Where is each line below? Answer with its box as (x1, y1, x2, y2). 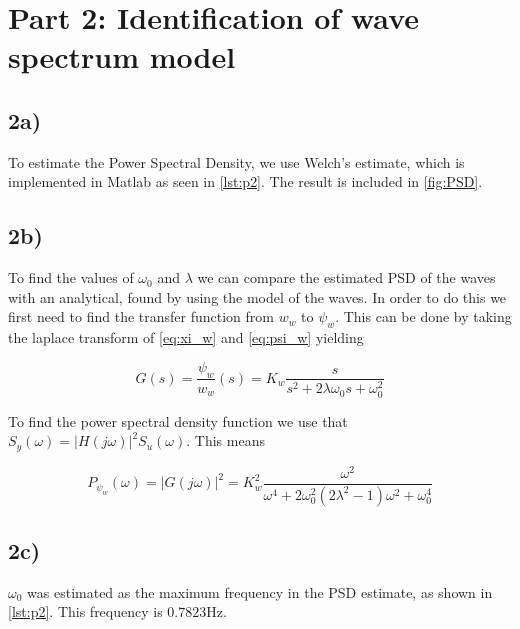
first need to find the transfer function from (8, 306, 274, 327)
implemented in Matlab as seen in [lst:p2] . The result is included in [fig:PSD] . (8, 171, 483, 192)
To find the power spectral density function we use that (8, 410, 348, 431)
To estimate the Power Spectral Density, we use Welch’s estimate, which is (8, 151, 465, 172)
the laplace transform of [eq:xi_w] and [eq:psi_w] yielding (8, 327, 364, 348)
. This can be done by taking (335, 306, 512, 327)
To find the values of (8, 267, 134, 288)
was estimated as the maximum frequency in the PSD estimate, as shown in (27, 581, 493, 602)
